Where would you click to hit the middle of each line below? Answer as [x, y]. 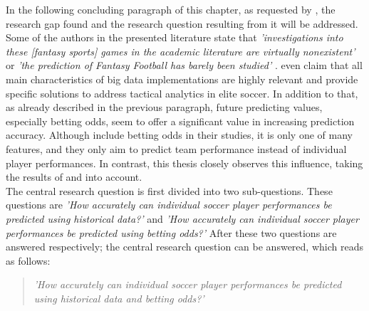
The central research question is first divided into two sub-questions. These [169, 190]
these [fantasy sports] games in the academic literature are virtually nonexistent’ [181, 51]
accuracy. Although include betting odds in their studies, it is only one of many [179, 135]
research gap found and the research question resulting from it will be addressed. [182, 23]
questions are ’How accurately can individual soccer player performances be [169, 205]
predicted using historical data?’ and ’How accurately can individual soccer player [182, 218]
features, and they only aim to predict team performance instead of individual [176, 148]
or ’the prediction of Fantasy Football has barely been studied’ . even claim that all [184, 65]
